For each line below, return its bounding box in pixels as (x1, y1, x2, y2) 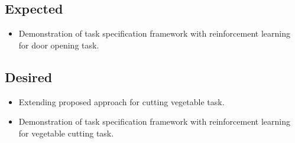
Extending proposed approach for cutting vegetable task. (18, 95, 225, 108)
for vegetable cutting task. (18, 126, 114, 139)
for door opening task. (18, 38, 99, 51)
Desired (5, 67, 53, 86)
